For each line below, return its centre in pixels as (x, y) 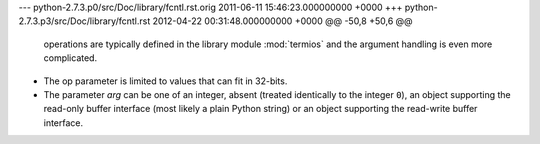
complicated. (70, 58)
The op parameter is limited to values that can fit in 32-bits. (165, 81)
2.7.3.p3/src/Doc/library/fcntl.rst (84, 21)
